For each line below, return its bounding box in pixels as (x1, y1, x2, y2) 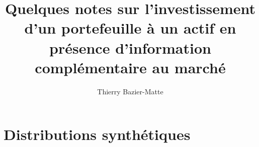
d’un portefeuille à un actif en (24, 18, 236, 38)
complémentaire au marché (35, 57, 226, 77)
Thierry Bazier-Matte (97, 86, 163, 96)
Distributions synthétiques (4, 124, 191, 144)
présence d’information (49, 37, 211, 58)
